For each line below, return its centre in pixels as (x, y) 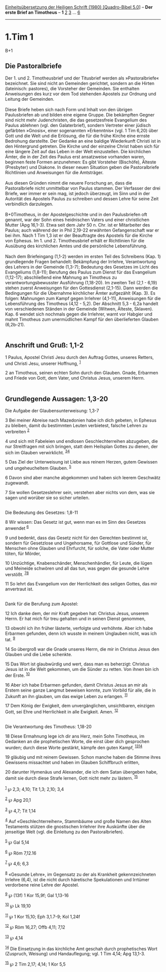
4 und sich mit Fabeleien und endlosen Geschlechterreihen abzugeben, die (82, 441)
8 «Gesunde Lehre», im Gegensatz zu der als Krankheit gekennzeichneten (81, 874)
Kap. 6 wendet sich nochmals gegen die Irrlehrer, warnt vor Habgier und (79, 314)
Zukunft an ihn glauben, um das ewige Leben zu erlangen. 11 (66, 696)
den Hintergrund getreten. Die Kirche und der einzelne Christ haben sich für (82, 146)
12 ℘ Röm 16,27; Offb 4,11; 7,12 (35, 927)
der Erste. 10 (18, 675)
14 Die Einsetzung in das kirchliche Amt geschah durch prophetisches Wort (81, 948)
